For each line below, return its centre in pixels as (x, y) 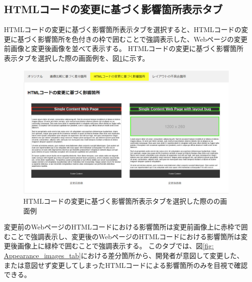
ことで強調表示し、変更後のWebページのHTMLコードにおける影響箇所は (126, 236)
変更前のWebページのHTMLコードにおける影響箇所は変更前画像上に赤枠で (123, 227)
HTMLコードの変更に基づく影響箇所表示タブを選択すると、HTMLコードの (123, 29)
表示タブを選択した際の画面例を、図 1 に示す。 (77, 58)
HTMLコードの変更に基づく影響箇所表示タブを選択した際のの (122, 201)
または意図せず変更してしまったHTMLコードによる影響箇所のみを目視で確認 (126, 265)
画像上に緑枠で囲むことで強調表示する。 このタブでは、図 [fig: (115, 246)
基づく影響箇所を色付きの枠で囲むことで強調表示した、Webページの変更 (132, 39)
